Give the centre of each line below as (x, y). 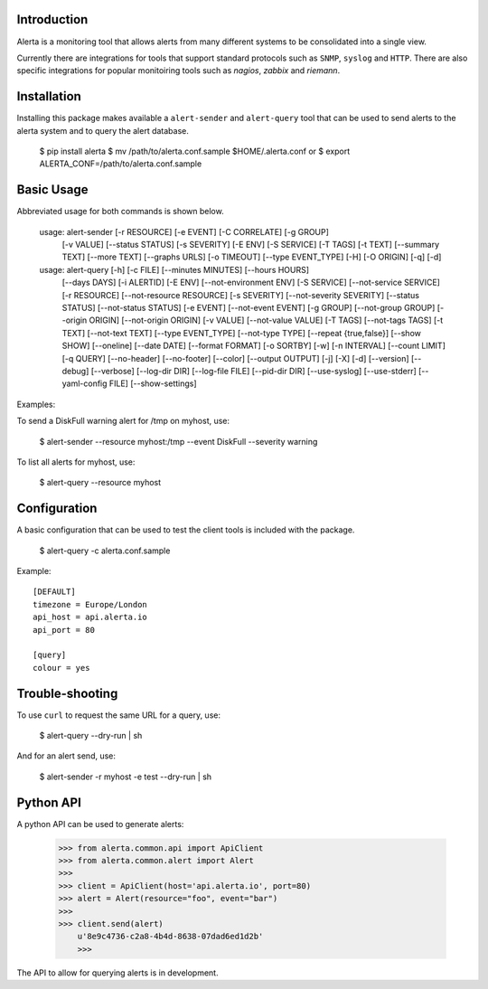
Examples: (36, 404)
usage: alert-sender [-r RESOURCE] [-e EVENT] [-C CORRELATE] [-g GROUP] (184, 231)
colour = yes (61, 668)
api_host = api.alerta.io (90, 617)
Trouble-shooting (67, 693)
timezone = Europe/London (90, 604)
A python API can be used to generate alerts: (100, 824)
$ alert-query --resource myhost (100, 483)
